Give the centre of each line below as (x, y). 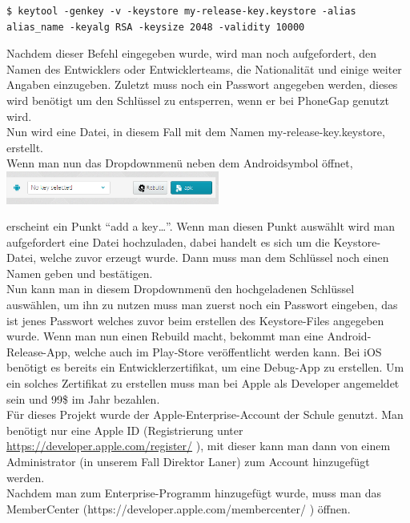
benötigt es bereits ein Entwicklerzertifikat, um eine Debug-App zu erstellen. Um (205, 367)
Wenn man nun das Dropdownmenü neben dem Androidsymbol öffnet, (180, 163)
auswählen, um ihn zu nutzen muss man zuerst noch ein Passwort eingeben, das (202, 305)
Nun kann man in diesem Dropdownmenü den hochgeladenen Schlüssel (181, 289)
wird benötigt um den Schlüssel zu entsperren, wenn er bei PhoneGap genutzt (198, 100)
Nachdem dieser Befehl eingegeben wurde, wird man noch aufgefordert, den (192, 53)
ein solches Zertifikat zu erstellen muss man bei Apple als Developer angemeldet (203, 383)
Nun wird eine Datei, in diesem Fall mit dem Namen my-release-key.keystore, (196, 132)
